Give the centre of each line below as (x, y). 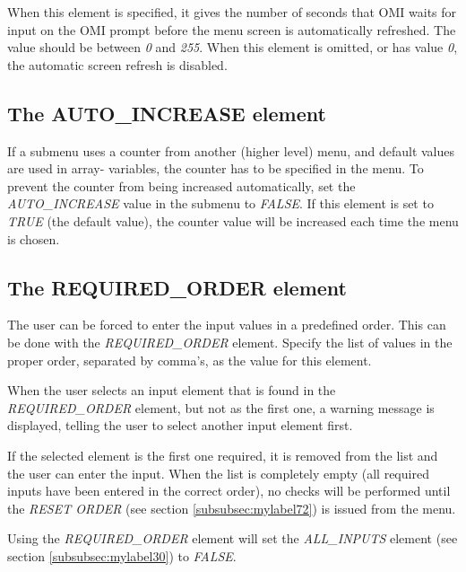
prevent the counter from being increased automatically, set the (181, 185)
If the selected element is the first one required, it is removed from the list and (223, 455)
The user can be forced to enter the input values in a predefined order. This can (227, 325)
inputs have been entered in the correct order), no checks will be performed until (229, 491)
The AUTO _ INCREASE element (167, 113)
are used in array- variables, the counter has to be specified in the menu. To (216, 168)
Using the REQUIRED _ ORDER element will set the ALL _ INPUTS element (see (233, 538)
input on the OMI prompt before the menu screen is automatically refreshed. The (232, 29)
